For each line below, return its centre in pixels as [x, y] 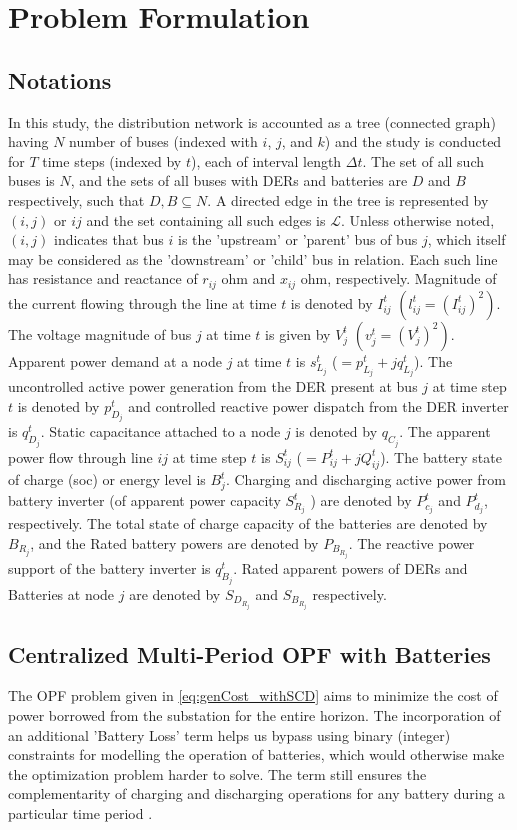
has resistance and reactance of [103, 278]
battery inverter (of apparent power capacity [144, 500]
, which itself [466, 239]
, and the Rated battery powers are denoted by [174, 542]
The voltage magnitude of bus [100, 333]
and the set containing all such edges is [206, 219]
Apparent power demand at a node [115, 360]
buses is [31, 180]
